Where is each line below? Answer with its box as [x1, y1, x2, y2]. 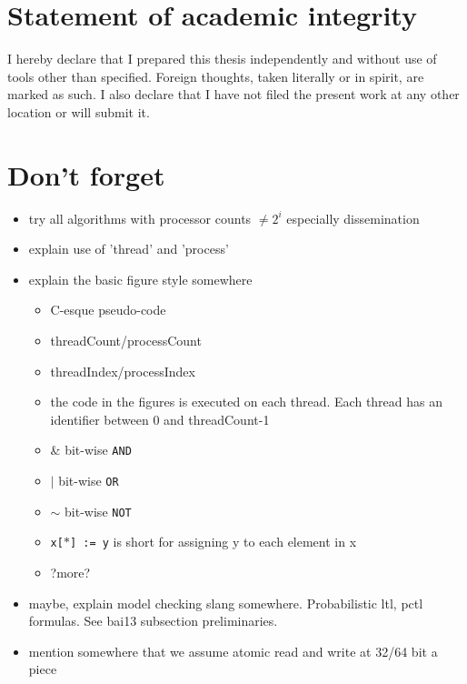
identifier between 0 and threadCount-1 [50, 409, 270, 428]
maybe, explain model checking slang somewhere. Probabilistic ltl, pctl [28, 593, 423, 612]
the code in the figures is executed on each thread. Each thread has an [50, 392, 443, 411]
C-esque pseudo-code [50, 300, 166, 319]
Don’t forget [7, 156, 165, 193]
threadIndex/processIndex [50, 361, 195, 380]
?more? [50, 563, 91, 581]
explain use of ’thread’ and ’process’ [28, 239, 229, 258]
